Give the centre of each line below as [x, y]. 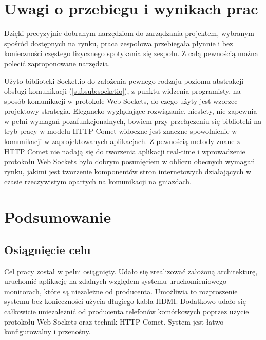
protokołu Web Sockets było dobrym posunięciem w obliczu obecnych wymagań [130, 161]
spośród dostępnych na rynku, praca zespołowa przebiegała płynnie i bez [119, 43]
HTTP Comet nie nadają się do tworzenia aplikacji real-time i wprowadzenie [125, 151]
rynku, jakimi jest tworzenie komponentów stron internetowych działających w [128, 171]
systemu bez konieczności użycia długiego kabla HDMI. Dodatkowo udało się [125, 301]
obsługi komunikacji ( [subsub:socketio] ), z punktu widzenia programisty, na [122, 91]
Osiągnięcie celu [47, 249]
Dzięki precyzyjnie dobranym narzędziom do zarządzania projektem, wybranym [129, 33]
